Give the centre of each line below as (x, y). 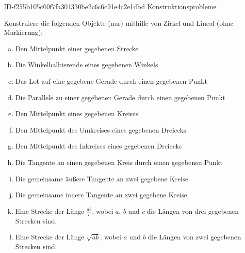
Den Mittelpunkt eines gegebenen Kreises (77, 113)
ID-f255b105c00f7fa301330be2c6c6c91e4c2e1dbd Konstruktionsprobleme (110, 6)
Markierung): (24, 32)
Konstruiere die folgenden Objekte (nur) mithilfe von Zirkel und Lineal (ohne (119, 22)
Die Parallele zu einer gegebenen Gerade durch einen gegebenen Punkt (120, 97)
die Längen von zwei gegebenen (195, 237)
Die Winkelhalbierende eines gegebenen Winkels (87, 65)
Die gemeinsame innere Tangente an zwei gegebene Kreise (101, 195)
